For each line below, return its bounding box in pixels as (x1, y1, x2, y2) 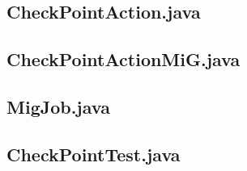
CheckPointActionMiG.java (6, 47, 241, 72)
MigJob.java (6, 94, 110, 119)
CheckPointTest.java (6, 141, 181, 166)
